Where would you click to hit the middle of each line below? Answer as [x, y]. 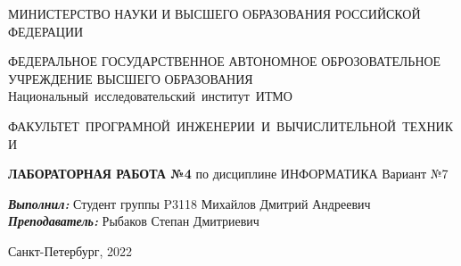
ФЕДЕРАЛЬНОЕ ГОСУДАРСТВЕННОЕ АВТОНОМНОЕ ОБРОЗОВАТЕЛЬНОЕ [225, 61]
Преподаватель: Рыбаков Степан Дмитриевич [134, 221]
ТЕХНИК [428, 125]
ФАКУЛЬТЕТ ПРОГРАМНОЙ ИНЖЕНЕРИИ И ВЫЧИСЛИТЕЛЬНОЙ [202, 125]
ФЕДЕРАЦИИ [46, 31]
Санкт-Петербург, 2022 [70, 250]
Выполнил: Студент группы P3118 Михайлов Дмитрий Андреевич [189, 203]
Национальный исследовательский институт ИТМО [150, 96]
